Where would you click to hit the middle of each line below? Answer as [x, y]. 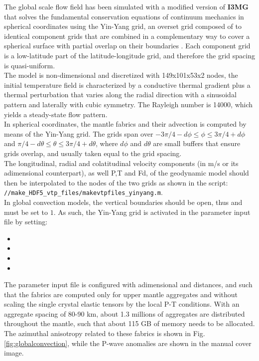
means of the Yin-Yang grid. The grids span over [79, 133]
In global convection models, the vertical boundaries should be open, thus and [123, 202]
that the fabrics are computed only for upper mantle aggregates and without [121, 294]
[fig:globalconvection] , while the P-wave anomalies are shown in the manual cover [128, 343]
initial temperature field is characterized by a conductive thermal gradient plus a [127, 85]
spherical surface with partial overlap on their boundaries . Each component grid [127, 46]
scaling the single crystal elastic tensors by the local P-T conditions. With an [122, 304]
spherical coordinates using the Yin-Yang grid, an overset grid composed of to [123, 26]
